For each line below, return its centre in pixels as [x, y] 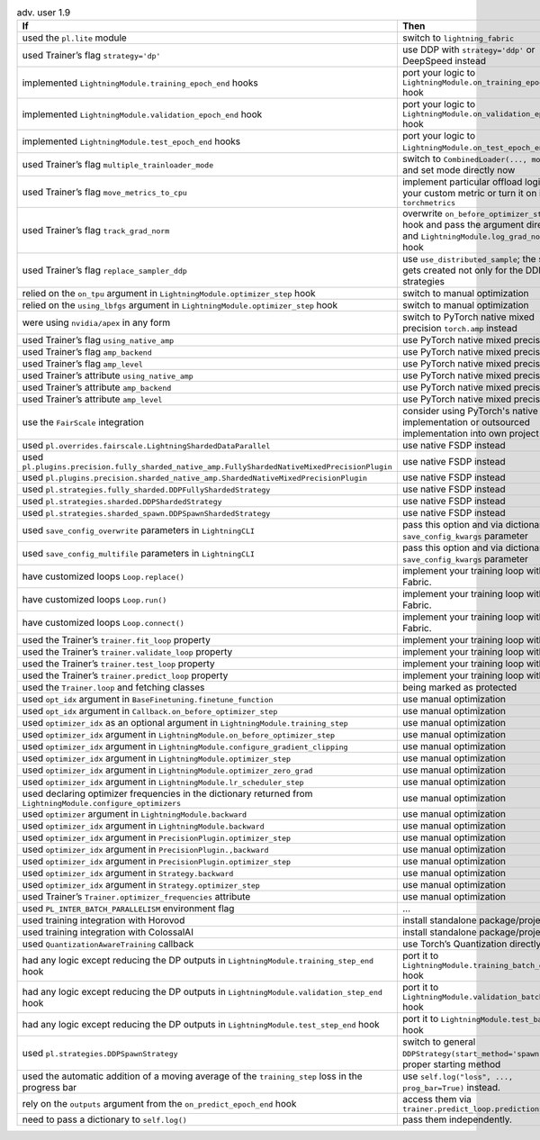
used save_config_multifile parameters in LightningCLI [139, 554]
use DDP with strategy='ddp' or [468, 50]
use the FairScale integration [83, 422]
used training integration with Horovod [103, 920]
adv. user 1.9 [44, 13]
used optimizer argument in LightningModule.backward [135, 814]
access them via [437, 1099]
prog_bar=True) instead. [451, 1088]
